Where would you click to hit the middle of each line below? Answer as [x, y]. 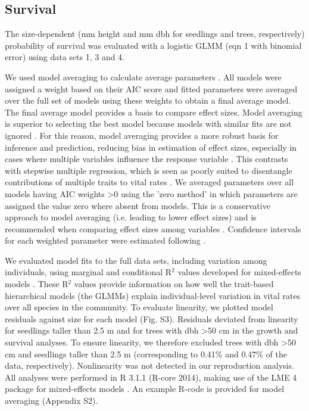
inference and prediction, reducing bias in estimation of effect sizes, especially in [151, 147]
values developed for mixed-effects [239, 272]
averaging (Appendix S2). [51, 401]
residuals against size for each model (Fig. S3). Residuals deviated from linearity [152, 318]
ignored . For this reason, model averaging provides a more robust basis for [142, 135]
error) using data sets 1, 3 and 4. [65, 57]
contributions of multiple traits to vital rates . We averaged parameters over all [149, 182]
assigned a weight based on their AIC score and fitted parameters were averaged [151, 88]
